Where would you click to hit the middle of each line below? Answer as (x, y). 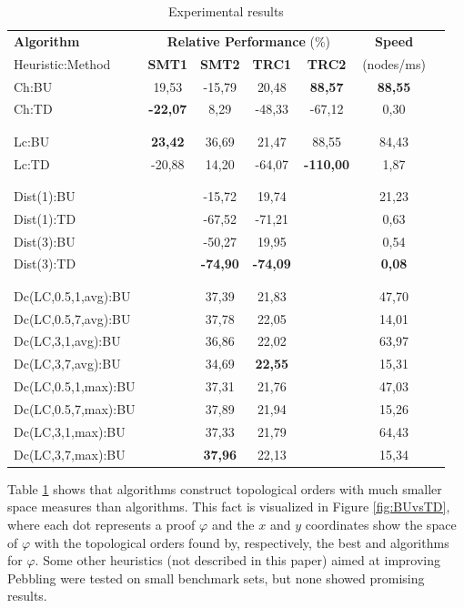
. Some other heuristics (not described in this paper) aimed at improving (238, 560)
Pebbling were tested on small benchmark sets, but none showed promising (216, 578)
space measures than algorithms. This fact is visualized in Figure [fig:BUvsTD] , (229, 507)
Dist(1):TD (45, 218)
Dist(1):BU (45, 195)
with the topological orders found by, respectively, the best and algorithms (242, 542)
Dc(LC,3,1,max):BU (70, 431)
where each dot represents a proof (101, 524)
